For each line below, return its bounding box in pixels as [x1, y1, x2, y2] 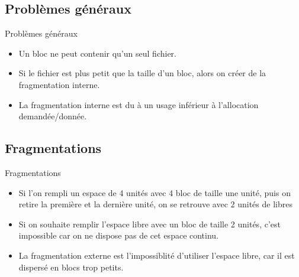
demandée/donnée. [18, 110, 87, 122]
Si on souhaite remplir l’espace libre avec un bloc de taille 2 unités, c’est [18, 217, 281, 230]
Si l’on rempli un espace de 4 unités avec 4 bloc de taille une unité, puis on [18, 186, 291, 198]
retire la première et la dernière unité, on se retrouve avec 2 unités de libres [18, 198, 292, 210]
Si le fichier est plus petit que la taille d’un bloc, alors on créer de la [18, 67, 266, 79]
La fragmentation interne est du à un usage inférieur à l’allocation [18, 98, 259, 110]
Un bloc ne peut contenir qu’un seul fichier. [18, 47, 176, 59]
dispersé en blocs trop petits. [18, 260, 124, 273]
